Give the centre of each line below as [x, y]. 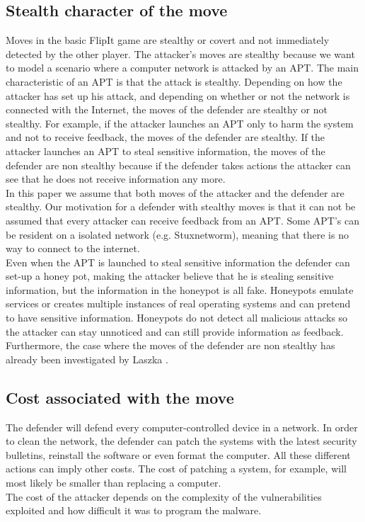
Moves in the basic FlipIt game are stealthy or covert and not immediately [168, 40]
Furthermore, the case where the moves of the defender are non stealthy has [170, 345]
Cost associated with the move [120, 397]
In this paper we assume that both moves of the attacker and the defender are [175, 192]
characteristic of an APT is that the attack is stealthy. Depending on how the [174, 81]
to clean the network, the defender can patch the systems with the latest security [181, 441]
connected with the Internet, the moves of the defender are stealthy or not [167, 109]
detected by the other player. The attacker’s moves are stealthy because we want [180, 53]
